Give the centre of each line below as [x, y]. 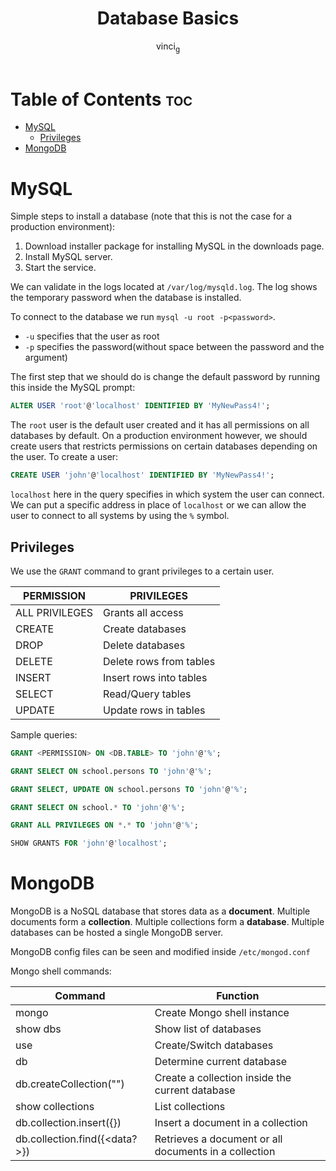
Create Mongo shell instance [222, 1013]
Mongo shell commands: [61, 971]
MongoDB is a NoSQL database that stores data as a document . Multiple [160, 911]
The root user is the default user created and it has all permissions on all [160, 425]
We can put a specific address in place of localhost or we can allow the [158, 505]
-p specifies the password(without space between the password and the [174, 347]
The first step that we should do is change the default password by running [165, 377]
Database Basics [168, 18]
